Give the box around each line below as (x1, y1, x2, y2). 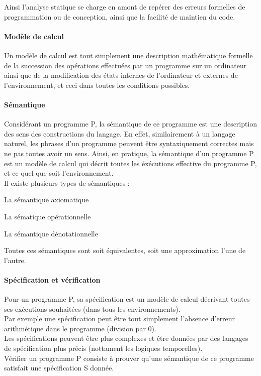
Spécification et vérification (4, 274, 101, 285)
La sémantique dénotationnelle (4, 228, 98, 238)
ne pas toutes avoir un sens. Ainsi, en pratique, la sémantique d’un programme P (4, 148, 254, 158)
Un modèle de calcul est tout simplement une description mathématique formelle (4, 50, 253, 60)
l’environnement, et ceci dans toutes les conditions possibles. (4, 79, 190, 90)
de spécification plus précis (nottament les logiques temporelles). (4, 343, 203, 353)
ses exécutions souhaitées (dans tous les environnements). (4, 303, 181, 314)
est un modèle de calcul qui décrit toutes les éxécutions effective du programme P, (4, 158, 257, 168)
